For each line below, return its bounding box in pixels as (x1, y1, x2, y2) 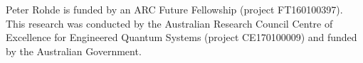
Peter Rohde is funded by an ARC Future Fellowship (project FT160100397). (6, 2, 343, 16)
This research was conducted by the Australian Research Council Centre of (6, 16, 333, 30)
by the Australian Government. (6, 43, 142, 58)
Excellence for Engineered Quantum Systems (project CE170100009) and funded (6, 30, 357, 45)
